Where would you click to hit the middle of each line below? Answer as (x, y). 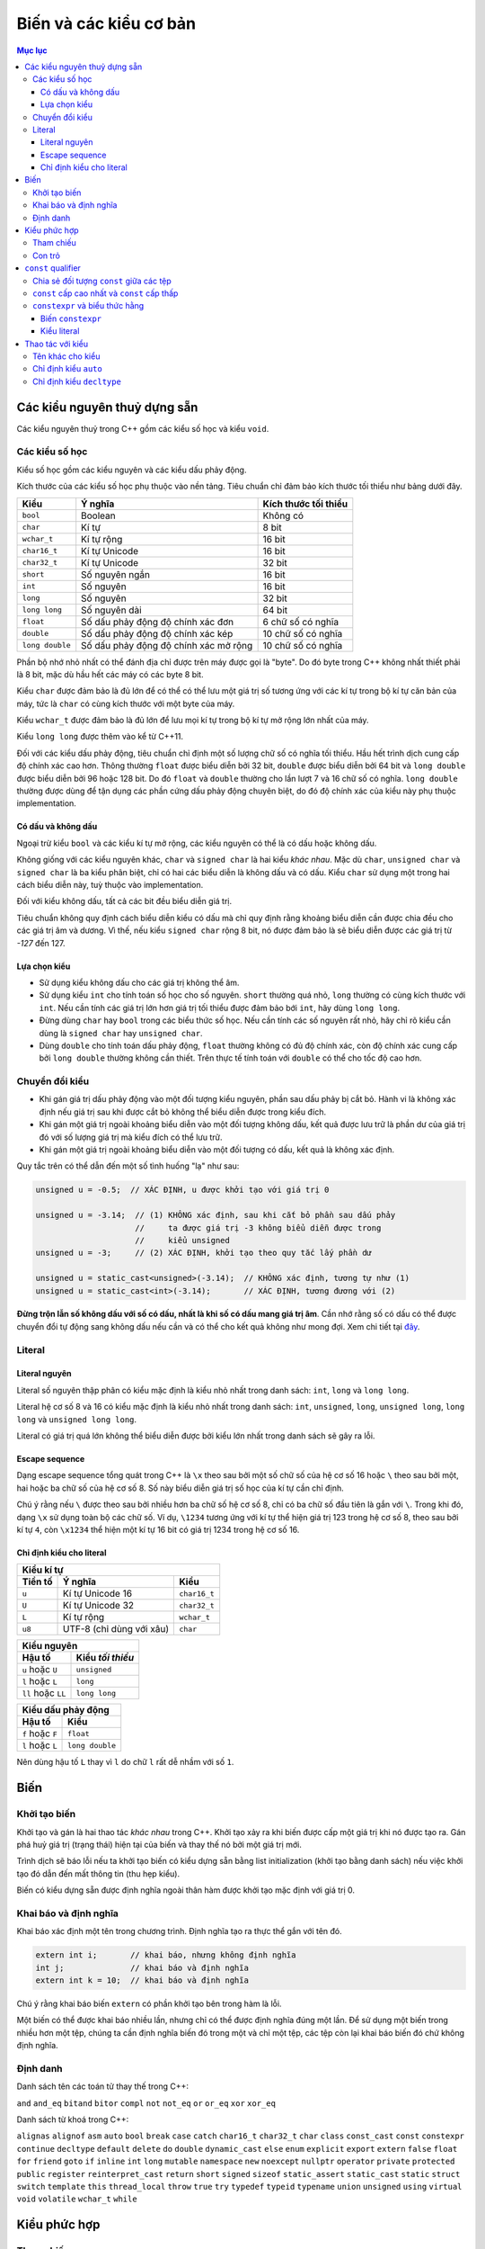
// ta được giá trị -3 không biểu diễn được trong (258, 1228)
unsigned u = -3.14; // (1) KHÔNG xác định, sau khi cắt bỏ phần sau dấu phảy (216, 1215)
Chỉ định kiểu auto (67, 369)
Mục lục (32, 50)
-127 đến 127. (41, 943)
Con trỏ (46, 255)
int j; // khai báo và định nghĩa (142, 1967)
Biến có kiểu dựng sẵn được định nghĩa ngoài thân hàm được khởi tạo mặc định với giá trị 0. (185, 1890)
